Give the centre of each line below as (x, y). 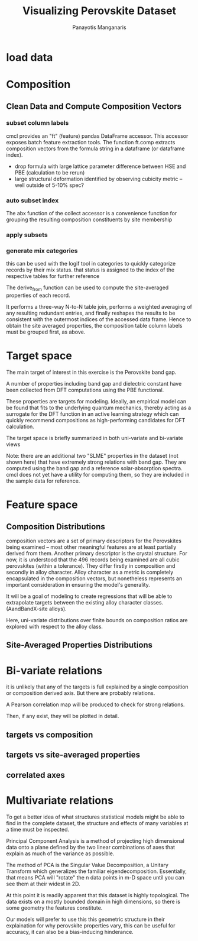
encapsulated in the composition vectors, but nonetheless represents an (94, 578)
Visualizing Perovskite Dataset (99, 11)
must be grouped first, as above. (46, 332)
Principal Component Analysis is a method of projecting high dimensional (95, 840)
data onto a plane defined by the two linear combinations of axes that (91, 847)
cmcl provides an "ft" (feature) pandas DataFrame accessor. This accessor (97, 136)
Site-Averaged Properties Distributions (79, 645)
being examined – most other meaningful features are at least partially (91, 547)
